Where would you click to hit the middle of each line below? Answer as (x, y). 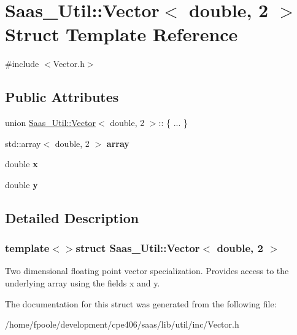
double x (21, 164)
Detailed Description (72, 217)
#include (22, 64)
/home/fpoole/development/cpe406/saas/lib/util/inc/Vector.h (122, 324)
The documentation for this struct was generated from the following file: (141, 303)
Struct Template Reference (121, 34)
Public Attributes (62, 97)
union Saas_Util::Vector (50, 123)
